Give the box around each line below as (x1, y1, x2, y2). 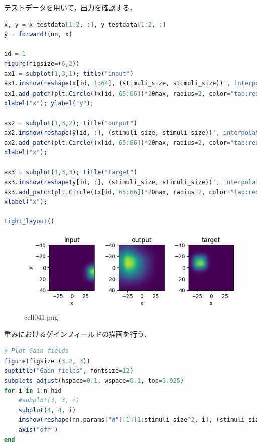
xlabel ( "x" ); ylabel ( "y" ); (4, 100, 94, 107)
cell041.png (24, 312, 58, 322)
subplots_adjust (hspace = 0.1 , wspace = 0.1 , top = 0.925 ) (4, 377, 184, 384)
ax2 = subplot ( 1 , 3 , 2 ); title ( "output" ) (4, 119, 138, 127)
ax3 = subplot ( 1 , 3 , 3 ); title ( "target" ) (4, 168, 138, 176)
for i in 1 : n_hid (4, 387, 62, 394)
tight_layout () (4, 218, 55, 225)
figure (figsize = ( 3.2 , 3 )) (4, 357, 90, 365)
